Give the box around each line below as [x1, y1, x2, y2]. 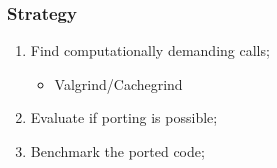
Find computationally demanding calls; [30, 40, 270, 61]
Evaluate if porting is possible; [30, 107, 218, 128]
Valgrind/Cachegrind [54, 73, 183, 94]
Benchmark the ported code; [30, 141, 205, 161]
